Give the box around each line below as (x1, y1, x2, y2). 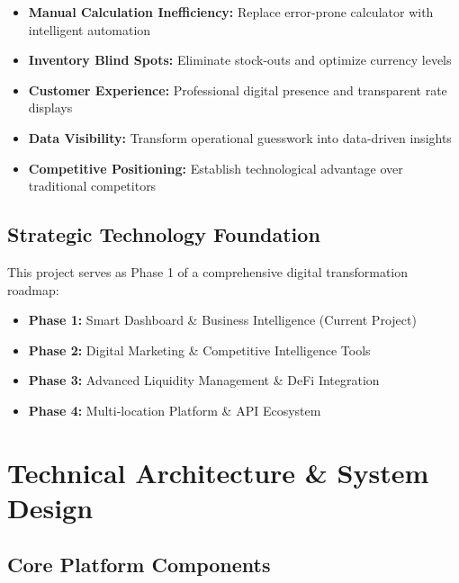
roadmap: (7, 280, 59, 299)
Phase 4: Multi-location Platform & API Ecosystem (28, 400, 321, 419)
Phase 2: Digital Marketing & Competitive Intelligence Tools (28, 340, 371, 359)
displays (28, 98, 73, 117)
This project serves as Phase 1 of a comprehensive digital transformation (7, 262, 409, 281)
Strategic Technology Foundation (7, 220, 320, 248)
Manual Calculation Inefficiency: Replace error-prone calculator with (28, 3, 434, 21)
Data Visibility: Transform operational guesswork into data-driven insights (28, 128, 452, 147)
